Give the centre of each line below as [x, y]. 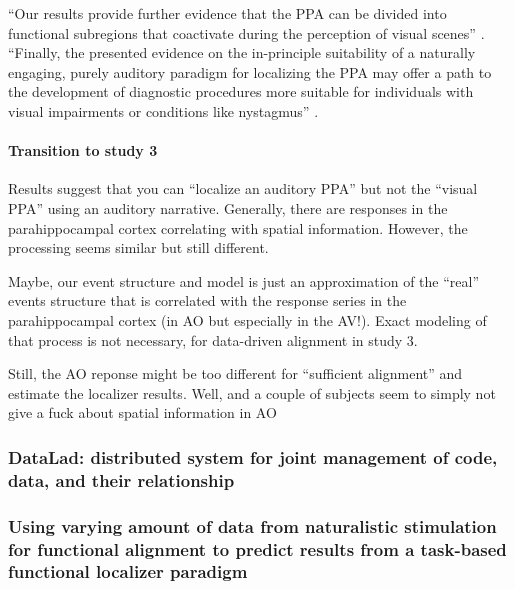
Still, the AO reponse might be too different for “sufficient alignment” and [235, 373]
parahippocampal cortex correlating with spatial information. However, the [238, 227]
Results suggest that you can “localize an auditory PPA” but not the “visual [243, 188]
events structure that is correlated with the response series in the [207, 300]
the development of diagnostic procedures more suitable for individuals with [241, 91]
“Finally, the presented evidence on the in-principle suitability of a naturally [242, 52]
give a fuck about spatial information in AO [142, 412]
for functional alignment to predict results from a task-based [257, 548]
